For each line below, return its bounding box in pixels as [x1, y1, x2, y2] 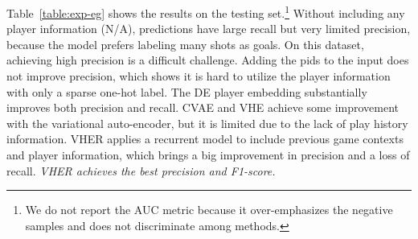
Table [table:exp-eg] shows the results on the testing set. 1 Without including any [6, 2, 405, 21]
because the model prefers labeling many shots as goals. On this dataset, [6, 35, 364, 52]
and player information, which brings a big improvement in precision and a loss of [6, 146, 410, 163]
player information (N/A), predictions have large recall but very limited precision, [6, 20, 411, 37]
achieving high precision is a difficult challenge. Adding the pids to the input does [6, 52, 409, 68]
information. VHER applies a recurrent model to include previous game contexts [6, 130, 404, 147]
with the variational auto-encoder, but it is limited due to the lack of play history [6, 114, 408, 131]
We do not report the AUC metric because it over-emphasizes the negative [25, 201, 393, 218]
